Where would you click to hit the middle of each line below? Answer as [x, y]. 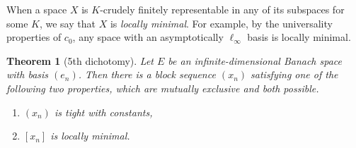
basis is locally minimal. [299, 37]
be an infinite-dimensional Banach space [255, 60]
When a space [37, 9]
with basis [28, 74]
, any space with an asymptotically [148, 37]
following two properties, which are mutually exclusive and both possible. [163, 88]
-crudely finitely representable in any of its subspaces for [222, 9]
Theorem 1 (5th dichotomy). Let [80, 60]
